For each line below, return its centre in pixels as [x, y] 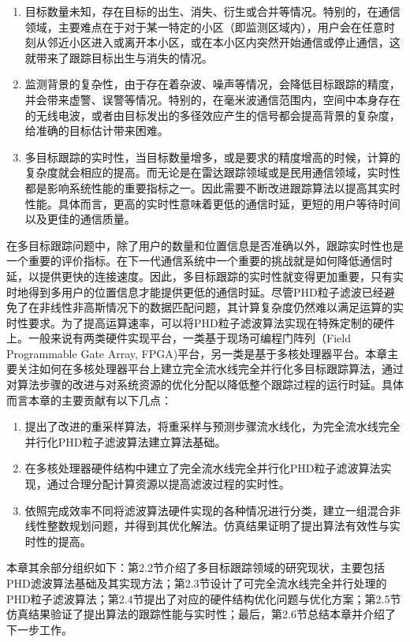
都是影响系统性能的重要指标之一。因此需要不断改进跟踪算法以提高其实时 [212, 187]
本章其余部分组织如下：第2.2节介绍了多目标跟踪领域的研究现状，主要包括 [196, 567]
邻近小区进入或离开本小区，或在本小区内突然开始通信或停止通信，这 [224, 42]
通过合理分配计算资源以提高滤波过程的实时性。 [168, 484]
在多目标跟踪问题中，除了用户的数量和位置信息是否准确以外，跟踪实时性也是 [205, 245]
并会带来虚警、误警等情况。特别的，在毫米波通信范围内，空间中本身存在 [212, 99]
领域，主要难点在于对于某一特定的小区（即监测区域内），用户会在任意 [204, 26]
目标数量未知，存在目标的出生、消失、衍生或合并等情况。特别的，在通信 [212, 11]
